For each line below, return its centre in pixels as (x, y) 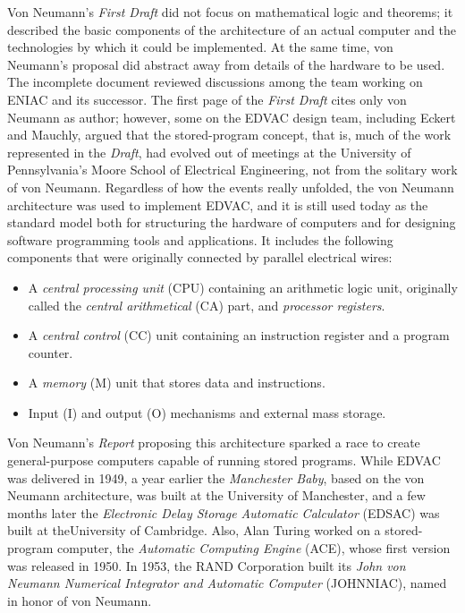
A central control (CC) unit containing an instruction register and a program (239, 335)
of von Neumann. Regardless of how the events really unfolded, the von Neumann (231, 187)
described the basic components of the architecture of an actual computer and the (232, 29)
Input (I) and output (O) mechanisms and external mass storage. (207, 412)
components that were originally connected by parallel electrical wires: (200, 257)
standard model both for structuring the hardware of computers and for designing (232, 222)
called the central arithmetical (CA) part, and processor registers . (207, 305)
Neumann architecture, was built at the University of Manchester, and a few (216, 495)
